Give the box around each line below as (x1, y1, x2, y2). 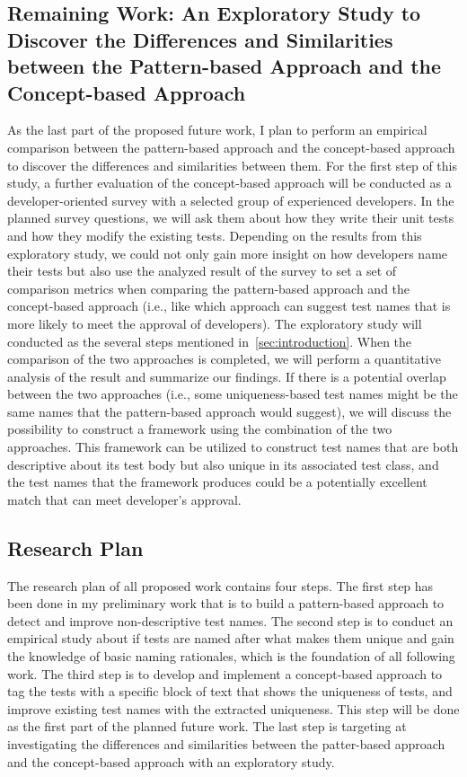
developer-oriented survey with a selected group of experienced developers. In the (7, 190, 454, 209)
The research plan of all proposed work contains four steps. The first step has (7, 576, 434, 595)
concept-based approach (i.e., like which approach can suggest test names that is (7, 296, 451, 315)
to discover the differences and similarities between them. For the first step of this (7, 155, 457, 174)
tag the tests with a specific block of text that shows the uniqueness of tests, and (7, 682, 453, 701)
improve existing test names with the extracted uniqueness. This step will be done (7, 699, 460, 718)
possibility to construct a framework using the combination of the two (7, 419, 392, 438)
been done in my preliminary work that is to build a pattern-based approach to (7, 594, 445, 613)
